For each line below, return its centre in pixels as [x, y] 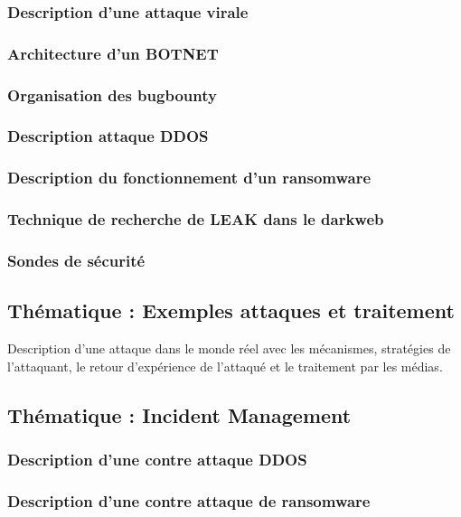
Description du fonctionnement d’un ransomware [189, 178]
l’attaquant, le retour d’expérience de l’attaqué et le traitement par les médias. [225, 366]
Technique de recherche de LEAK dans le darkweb [196, 219]
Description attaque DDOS [108, 136]
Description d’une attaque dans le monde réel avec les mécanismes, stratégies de [229, 348]
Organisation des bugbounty [112, 94]
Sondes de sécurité [76, 260]
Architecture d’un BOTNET [113, 53]
